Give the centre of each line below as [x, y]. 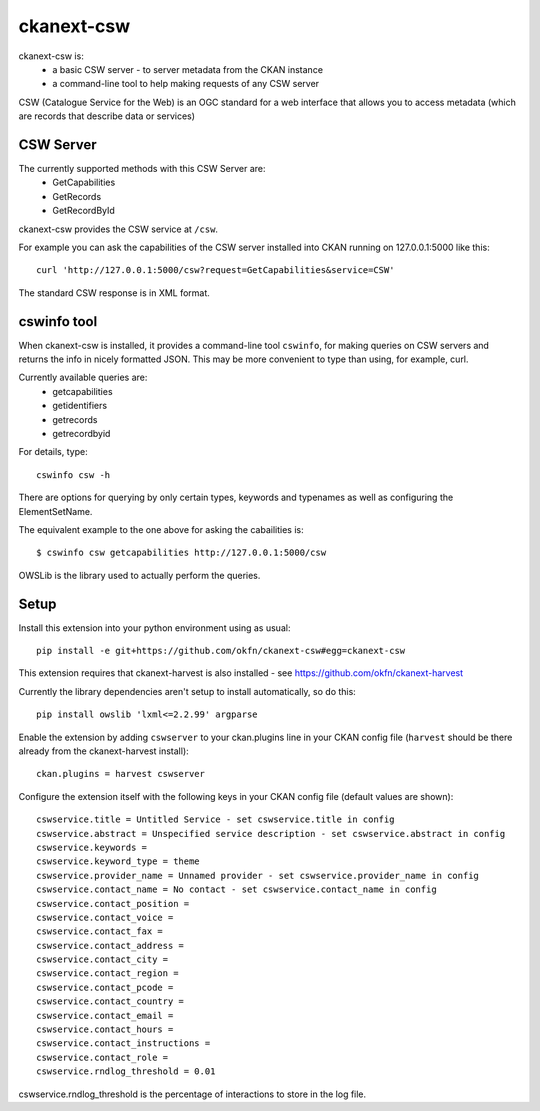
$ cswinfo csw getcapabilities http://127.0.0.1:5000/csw [181, 553]
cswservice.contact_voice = [105, 917]
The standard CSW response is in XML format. [114, 292]
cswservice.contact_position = [113, 903]
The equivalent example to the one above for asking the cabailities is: [161, 529]
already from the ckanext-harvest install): [103, 751]
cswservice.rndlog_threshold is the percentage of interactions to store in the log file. [192, 1094]
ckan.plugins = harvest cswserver [120, 774]
